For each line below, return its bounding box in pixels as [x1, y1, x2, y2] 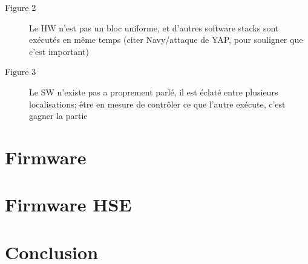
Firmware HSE [5, 192, 132, 217]
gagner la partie [29, 109, 88, 122]
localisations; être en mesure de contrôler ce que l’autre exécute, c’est [29, 97, 286, 110]
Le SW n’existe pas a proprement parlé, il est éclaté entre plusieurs [29, 85, 278, 98]
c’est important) [29, 45, 89, 57]
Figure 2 [5, 1, 36, 13]
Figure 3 [5, 65, 36, 78]
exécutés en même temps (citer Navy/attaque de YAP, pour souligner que [29, 33, 303, 46]
